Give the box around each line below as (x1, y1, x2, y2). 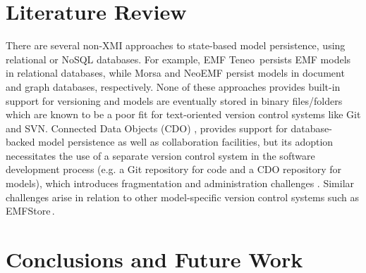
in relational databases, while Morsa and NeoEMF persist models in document (6, 65, 345, 80)
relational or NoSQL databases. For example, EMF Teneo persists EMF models (6, 51, 351, 66)
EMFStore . (6, 203, 55, 218)
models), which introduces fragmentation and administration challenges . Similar (6, 176, 355, 191)
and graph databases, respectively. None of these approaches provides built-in (6, 79, 341, 94)
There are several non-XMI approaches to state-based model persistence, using (6, 38, 346, 53)
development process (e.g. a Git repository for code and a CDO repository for (6, 162, 342, 177)
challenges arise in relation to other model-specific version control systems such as (6, 189, 359, 204)
